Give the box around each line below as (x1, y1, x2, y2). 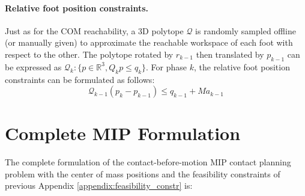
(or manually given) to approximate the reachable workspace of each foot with (5, 36, 293, 49)
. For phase (146, 60, 187, 73)
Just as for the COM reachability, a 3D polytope (5, 24, 184, 37)
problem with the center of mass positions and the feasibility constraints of (5, 167, 280, 180)
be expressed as (5, 60, 62, 73)
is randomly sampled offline (195, 24, 296, 37)
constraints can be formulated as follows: (5, 73, 155, 85)
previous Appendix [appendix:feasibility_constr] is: (5, 179, 193, 192)
